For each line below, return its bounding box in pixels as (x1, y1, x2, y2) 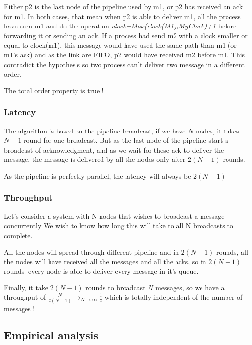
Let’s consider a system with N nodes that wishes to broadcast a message (4, 211, 225, 221)
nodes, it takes (196, 125, 239, 135)
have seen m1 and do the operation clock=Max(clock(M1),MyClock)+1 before (4, 21, 237, 31)
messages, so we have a (155, 282, 225, 292)
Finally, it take (4, 282, 49, 292)
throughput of (4, 292, 46, 302)
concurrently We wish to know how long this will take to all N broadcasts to (4, 220, 233, 231)
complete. (4, 230, 33, 240)
